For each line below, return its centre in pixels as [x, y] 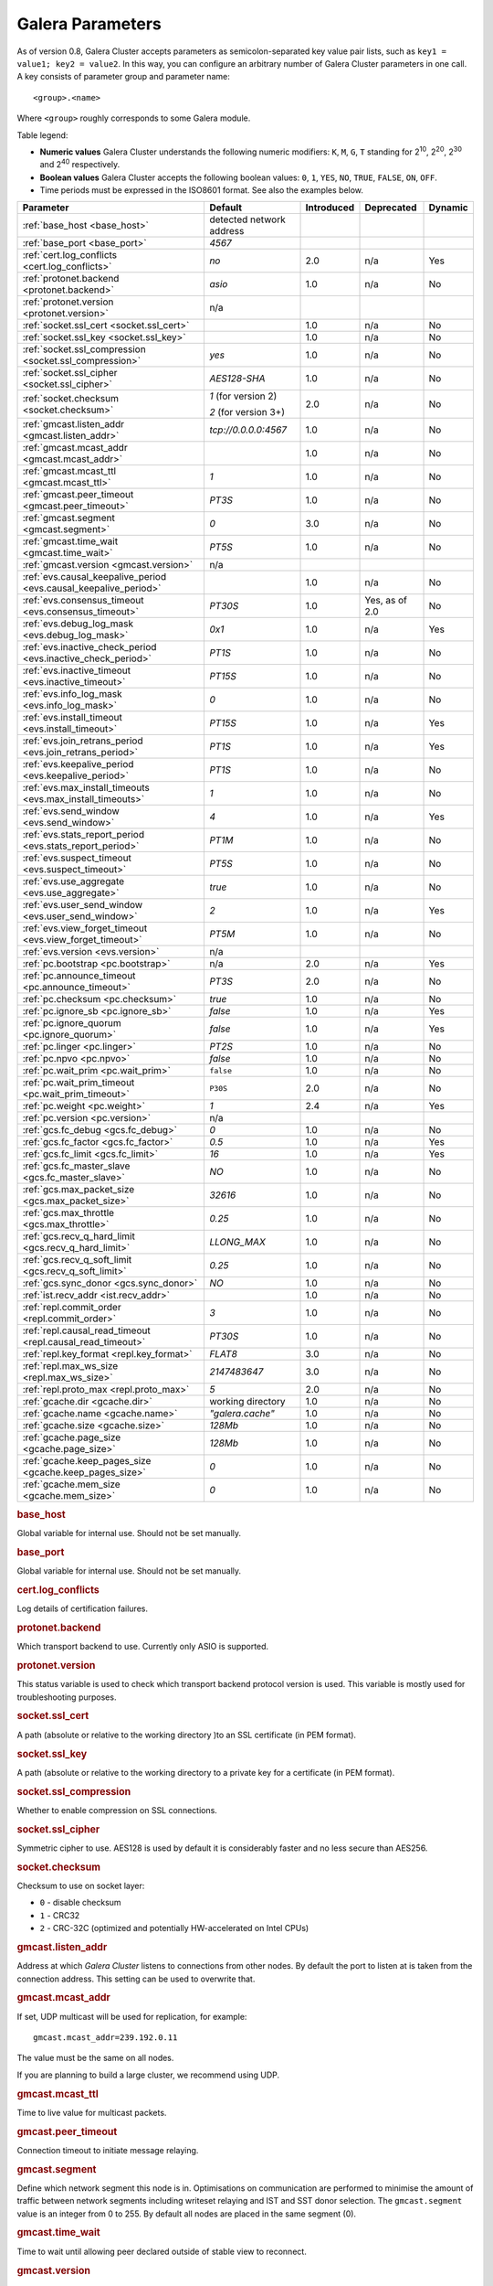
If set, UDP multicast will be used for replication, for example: [132, 2016]
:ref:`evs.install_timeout [73, 718]
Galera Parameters [89, 24]
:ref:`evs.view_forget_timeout [85, 928]
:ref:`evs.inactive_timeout [77, 670]
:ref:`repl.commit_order [72, 1308]
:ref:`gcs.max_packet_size [79, 1190]
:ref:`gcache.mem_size [71, 1484]
